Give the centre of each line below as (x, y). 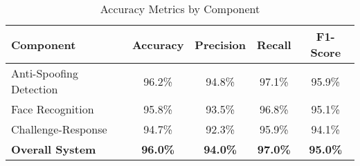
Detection (35, 89)
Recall (274, 44)
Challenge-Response (59, 129)
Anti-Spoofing (45, 73)
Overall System (54, 149)
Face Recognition (53, 109)
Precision (220, 44)
